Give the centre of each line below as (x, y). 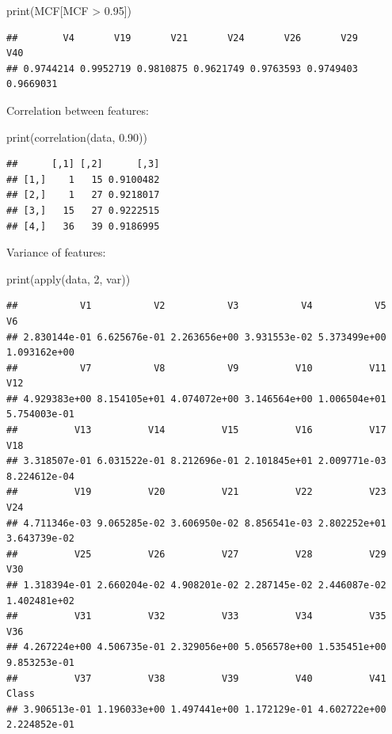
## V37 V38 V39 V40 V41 (196, 678)
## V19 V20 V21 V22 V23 (196, 492)
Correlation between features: (78, 110)
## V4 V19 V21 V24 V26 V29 (182, 38)
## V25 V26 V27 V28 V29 (196, 554)
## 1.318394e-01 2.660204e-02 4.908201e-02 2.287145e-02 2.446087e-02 (196, 585)
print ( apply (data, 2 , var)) (69, 278)
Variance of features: (56, 252)
